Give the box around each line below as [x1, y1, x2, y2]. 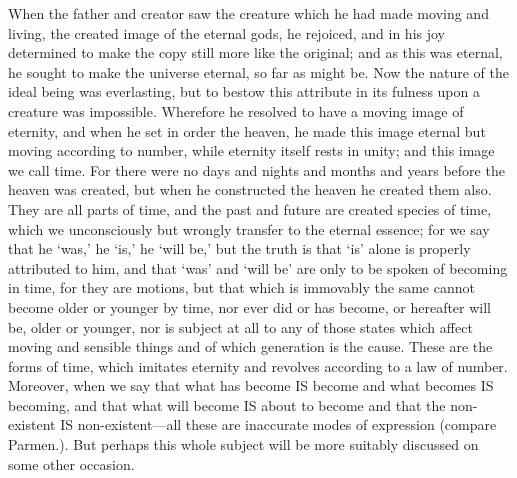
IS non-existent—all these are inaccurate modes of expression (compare [60, 414, 497, 435]
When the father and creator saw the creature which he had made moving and [8, 3, 489, 23]
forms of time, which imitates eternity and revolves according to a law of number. [8, 355, 508, 376]
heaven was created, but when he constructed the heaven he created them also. [8, 179, 492, 200]
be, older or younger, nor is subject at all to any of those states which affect [8, 316, 473, 337]
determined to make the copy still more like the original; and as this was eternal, [8, 42, 503, 63]
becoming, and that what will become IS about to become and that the [8, 394, 446, 415]
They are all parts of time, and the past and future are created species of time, [8, 198, 492, 219]
